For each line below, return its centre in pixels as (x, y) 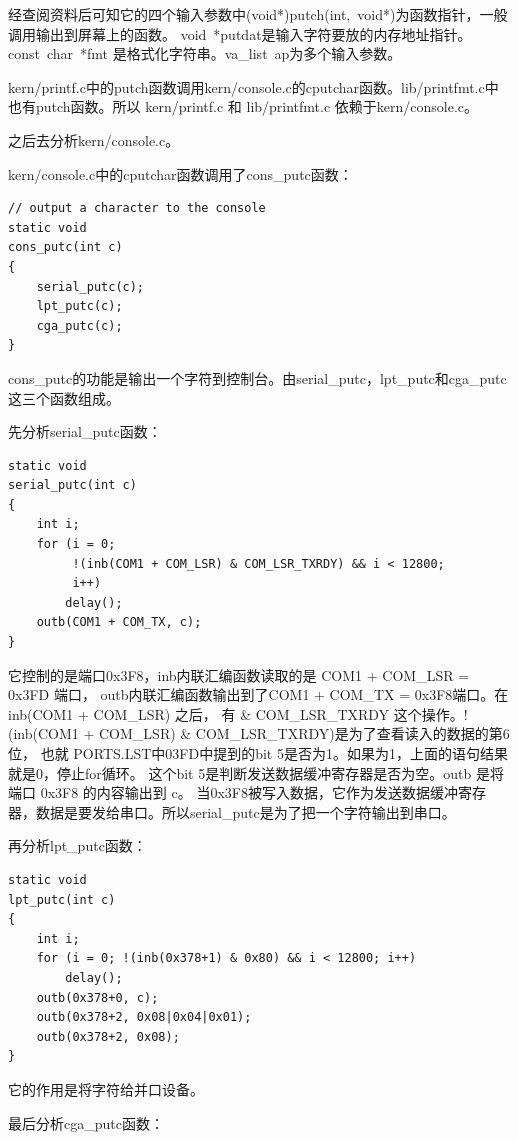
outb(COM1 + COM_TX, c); (119, 622)
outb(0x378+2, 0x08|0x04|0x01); (144, 1017)
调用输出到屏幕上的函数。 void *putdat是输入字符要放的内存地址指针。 (240, 33)
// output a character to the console (137, 208)
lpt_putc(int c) (62, 899)
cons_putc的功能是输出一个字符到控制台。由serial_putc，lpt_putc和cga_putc (257, 377)
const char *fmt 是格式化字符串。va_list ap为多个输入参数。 (205, 53)
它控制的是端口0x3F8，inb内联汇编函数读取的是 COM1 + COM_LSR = (239, 674)
